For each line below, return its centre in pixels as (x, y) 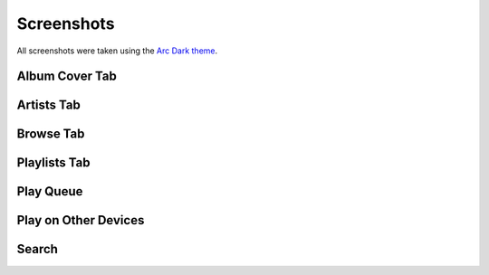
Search (38, 249)
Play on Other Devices (81, 220)
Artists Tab (48, 105)
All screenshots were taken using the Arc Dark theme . (117, 51)
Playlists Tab (53, 163)
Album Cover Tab (67, 76)
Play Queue (50, 191)
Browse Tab (51, 134)
